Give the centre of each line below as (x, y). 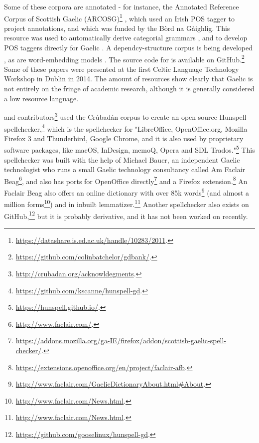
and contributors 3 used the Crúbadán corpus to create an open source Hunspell (125, 116)
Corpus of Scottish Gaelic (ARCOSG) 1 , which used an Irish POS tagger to (120, 17)
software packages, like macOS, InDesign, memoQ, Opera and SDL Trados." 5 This (129, 149)
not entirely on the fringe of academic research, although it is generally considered (129, 89)
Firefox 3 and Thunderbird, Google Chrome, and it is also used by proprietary (124, 138)
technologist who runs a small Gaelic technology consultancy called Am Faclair (125, 169)
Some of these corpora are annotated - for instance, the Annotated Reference (122, 6)
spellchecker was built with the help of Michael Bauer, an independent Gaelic (122, 159)
